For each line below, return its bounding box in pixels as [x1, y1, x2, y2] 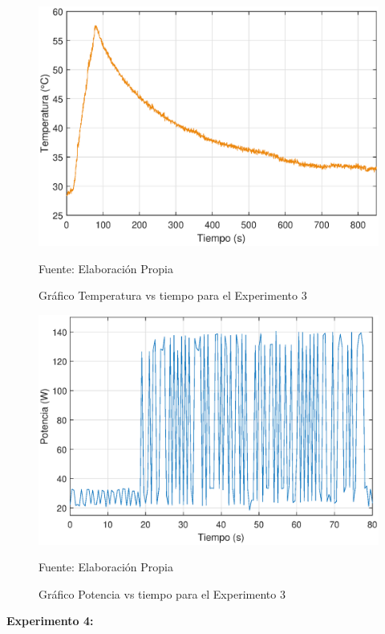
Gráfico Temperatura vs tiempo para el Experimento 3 [38, 287, 307, 304]
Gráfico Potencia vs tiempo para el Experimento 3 [38, 585, 286, 602]
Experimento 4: [6, 612, 94, 629]
